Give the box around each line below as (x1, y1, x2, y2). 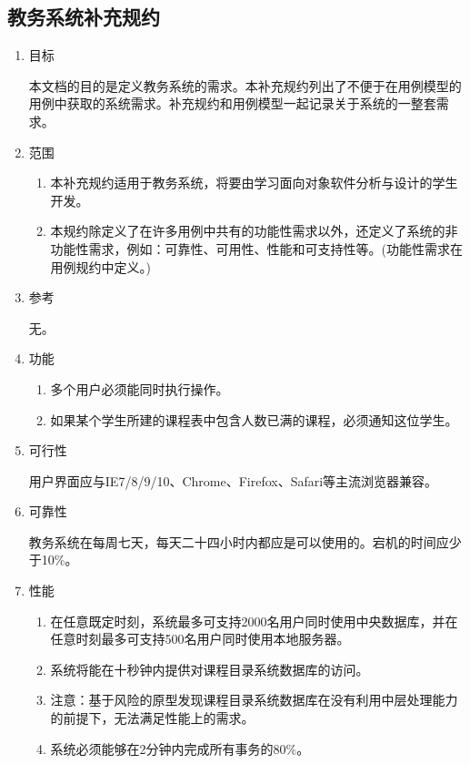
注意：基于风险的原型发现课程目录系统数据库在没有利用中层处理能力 (50, 690, 458, 709)
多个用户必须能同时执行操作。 (50, 379, 229, 398)
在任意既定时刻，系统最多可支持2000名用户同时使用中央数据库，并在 (50, 611, 458, 630)
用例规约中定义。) (50, 257, 152, 276)
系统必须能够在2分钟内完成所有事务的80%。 (50, 739, 310, 758)
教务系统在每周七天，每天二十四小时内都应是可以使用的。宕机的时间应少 (28, 532, 462, 551)
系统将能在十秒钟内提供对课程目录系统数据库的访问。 (50, 659, 369, 678)
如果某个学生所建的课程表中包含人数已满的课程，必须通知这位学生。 (50, 410, 458, 429)
